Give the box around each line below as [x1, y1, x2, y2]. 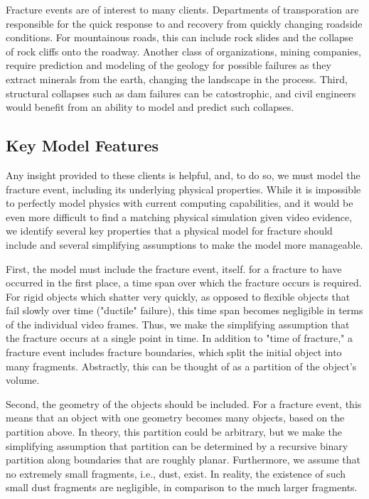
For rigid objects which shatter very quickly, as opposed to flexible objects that [6, 289, 351, 304]
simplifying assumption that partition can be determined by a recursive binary [6, 438, 348, 453]
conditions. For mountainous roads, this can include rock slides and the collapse [6, 30, 353, 45]
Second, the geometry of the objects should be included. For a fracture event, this [6, 396, 362, 411]
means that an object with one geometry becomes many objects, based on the [6, 410, 345, 425]
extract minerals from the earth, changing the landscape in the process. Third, [6, 71, 348, 86]
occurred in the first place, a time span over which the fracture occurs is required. [6, 275, 362, 290]
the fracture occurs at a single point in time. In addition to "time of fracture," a [6, 331, 353, 345]
